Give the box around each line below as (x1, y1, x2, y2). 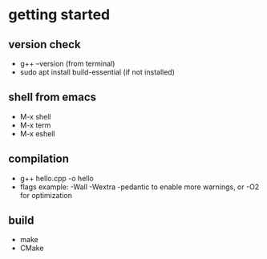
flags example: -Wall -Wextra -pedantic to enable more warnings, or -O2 (19, 182, 260, 192)
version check (8, 38, 82, 51)
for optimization (19, 190, 72, 200)
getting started (8, 6, 111, 24)
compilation (8, 152, 70, 166)
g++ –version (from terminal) (19, 59, 115, 68)
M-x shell (19, 111, 51, 121)
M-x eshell (19, 128, 55, 138)
